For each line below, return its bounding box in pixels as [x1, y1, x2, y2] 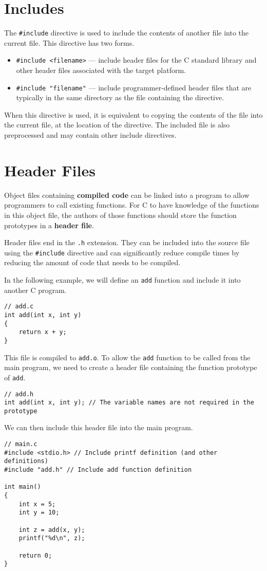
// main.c [4, 440, 37, 448]
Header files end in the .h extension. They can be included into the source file [4, 237, 250, 248]
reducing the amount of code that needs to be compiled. [4, 257, 181, 268]
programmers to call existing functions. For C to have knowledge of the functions [4, 199, 259, 210]
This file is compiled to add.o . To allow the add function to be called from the [4, 352, 251, 362]
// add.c [4, 303, 34, 310]
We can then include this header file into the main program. [4, 422, 193, 433]
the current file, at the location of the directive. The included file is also [4, 119, 230, 130]
